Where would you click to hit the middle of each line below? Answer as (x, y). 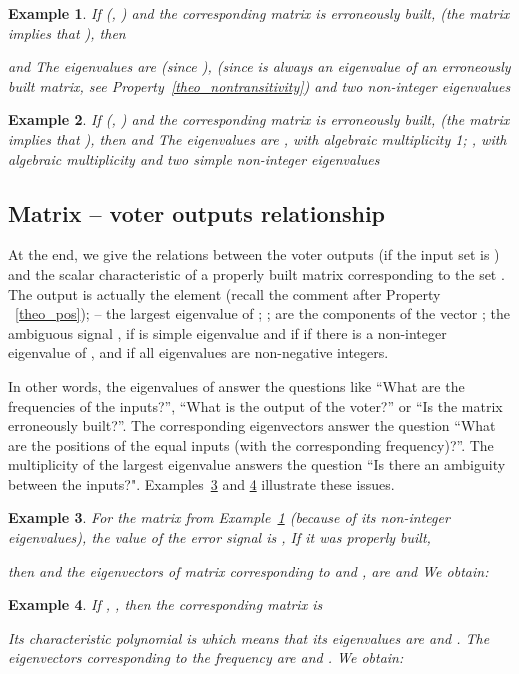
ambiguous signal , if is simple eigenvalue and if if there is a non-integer (227, 332)
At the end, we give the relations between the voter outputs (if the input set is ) (254, 254)
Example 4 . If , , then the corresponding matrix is (165, 604)
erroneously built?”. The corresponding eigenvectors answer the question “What (252, 425)
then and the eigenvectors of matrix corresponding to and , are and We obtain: (248, 570)
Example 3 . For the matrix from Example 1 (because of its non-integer (229, 517)
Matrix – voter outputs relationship (197, 212)
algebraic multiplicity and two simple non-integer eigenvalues (194, 158)
